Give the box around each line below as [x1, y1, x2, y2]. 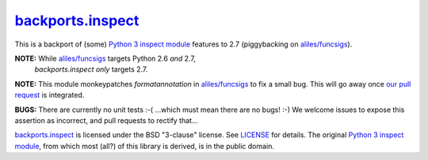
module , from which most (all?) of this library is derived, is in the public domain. [14, 141, 275, 151]
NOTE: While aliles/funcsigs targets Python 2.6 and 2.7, [14, 54, 196, 63]
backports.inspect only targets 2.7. [34, 65, 148, 74]
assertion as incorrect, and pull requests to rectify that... [14, 115, 198, 125]
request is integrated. [14, 91, 85, 100]
